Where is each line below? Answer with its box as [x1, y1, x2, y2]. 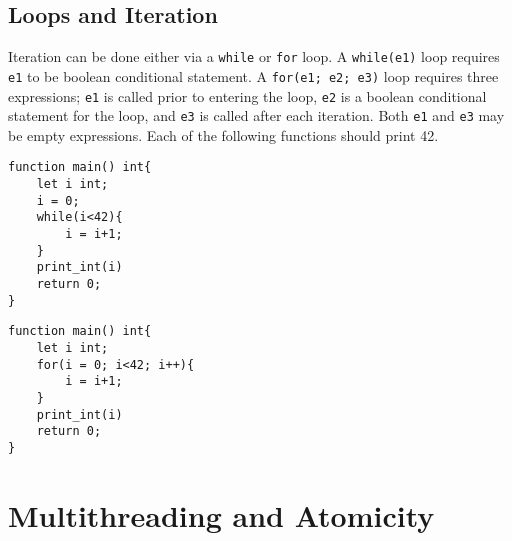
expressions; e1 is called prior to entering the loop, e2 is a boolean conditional [8, 85, 487, 106]
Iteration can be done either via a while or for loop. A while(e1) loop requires [8, 46, 500, 67]
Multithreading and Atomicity [8, 494, 435, 535]
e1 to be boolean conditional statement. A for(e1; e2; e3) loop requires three [8, 65, 499, 86]
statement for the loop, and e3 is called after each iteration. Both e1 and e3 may [8, 105, 505, 126]
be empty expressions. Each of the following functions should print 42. [8, 124, 439, 145]
